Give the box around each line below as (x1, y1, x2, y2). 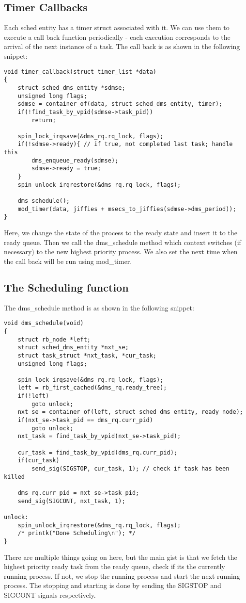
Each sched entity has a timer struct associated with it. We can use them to (4, 22, 230, 33)
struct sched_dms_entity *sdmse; (17, 84, 125, 91)
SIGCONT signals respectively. (4, 589, 96, 600)
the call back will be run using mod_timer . (4, 256, 132, 266)
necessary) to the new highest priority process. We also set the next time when (4, 246, 238, 257)
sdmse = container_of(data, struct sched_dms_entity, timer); (17, 100, 223, 108)
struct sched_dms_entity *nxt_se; (17, 344, 129, 351)
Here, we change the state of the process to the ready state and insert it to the (4, 228, 237, 238)
